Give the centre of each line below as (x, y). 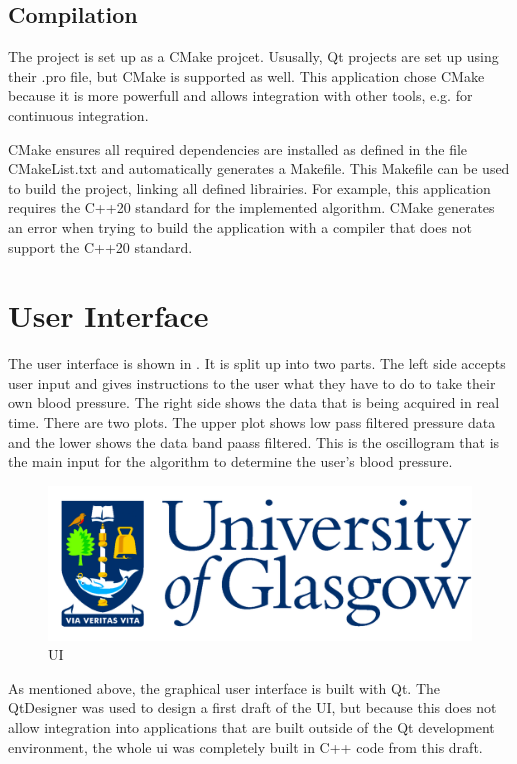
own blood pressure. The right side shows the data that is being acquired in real (254, 402)
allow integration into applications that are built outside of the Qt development (251, 727)
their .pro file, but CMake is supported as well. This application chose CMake (246, 75)
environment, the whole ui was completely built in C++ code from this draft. (245, 746)
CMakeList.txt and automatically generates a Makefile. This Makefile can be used (259, 168)
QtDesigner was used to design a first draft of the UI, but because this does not (252, 707)
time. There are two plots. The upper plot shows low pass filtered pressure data (252, 422)
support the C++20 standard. (100, 246)
